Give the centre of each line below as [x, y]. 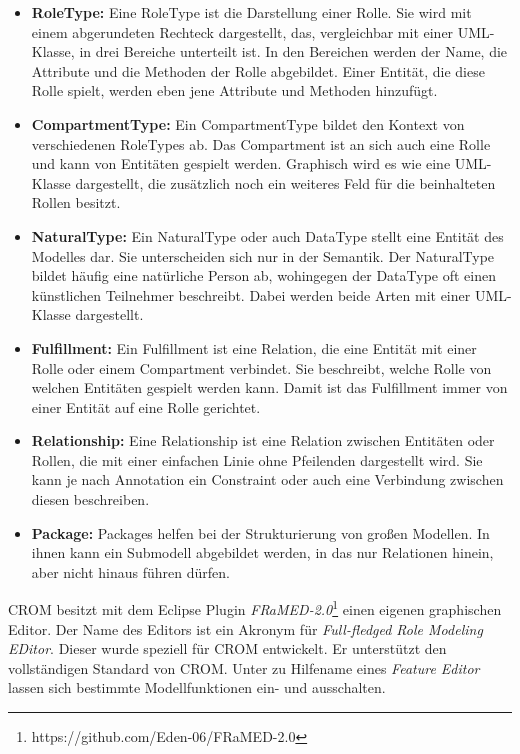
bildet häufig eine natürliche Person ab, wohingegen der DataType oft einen [263, 275]
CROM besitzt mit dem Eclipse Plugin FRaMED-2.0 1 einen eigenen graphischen [255, 608]
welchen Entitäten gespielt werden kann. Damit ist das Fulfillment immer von [269, 387]
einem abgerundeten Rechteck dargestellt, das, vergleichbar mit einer [242, 31]
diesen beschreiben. [90, 499]
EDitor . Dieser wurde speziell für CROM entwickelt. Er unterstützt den [227, 648]
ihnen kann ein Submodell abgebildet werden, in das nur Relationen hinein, [262, 552]
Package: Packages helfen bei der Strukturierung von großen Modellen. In [260, 532]
